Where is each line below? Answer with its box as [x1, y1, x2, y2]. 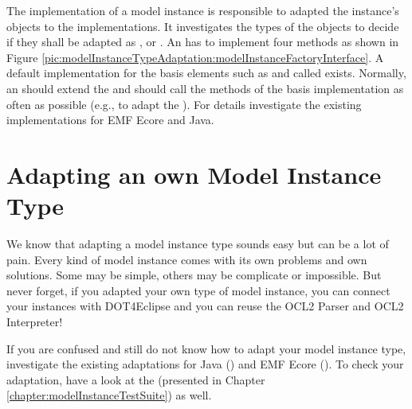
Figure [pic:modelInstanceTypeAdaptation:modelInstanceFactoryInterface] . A [6, 49, 384, 65]
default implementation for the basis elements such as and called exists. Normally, [6, 64, 406, 81]
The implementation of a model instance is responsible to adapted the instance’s [6, 2, 399, 18]
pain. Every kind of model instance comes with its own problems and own [6, 251, 367, 267]
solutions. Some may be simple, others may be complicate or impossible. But [6, 267, 382, 283]
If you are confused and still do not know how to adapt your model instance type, [6, 340, 406, 356]
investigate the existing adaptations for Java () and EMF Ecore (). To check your [6, 356, 404, 372]
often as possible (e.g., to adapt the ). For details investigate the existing [6, 95, 362, 112]
